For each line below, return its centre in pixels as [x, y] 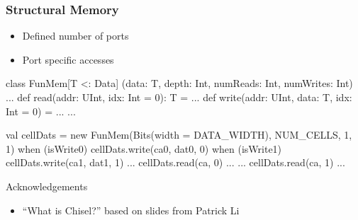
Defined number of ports [75, 36]
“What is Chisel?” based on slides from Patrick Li [131, 210]
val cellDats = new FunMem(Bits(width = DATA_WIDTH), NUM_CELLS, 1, [179, 135]
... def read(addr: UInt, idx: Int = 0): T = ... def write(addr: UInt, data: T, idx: [179, 97]
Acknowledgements [47, 186]
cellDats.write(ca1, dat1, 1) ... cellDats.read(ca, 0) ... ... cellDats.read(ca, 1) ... [175, 162]
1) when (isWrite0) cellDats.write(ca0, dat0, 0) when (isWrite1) [144, 148]
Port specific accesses [68, 59]
